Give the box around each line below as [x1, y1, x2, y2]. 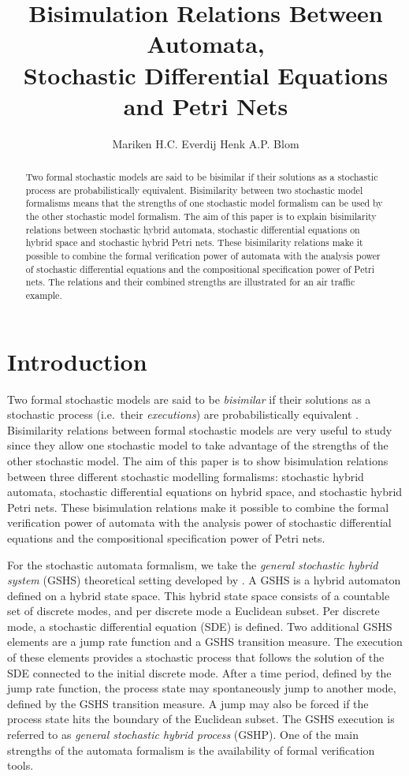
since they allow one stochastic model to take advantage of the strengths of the [7, 437, 389, 453]
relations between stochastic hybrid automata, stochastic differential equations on [25, 222, 360, 236]
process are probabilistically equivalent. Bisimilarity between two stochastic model [25, 183, 363, 196]
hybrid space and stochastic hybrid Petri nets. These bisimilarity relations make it [25, 236, 363, 249]
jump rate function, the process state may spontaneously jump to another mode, [7, 680, 396, 696]
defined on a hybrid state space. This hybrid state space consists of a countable [7, 587, 390, 603]
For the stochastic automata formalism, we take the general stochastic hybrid [7, 556, 378, 573]
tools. [7, 757, 34, 774]
